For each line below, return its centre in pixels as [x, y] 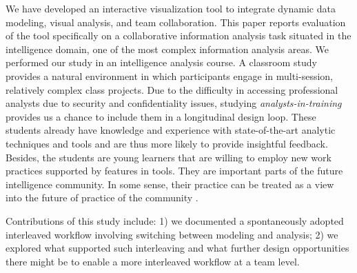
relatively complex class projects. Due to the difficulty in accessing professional [172, 89]
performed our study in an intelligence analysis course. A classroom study [161, 62]
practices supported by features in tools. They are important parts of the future [174, 171]
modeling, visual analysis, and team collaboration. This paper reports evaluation [176, 22]
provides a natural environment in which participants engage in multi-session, [170, 75]
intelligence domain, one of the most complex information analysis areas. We [167, 49]
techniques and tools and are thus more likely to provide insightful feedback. [167, 143]
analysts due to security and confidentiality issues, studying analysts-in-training [174, 103]
